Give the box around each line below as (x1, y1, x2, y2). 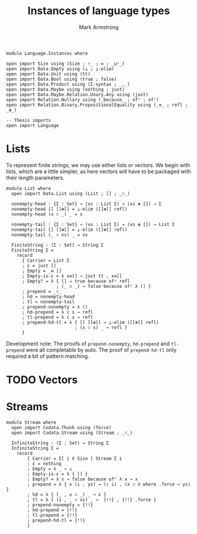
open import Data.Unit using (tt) (6, 71, 91, 77)
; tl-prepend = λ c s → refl (21, 314, 94, 320)
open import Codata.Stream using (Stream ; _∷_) (11, 430, 133, 436)
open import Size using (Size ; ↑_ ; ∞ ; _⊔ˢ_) (6, 61, 125, 67)
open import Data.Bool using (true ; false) (6, 76, 117, 82)
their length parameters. (6, 174, 65, 181)
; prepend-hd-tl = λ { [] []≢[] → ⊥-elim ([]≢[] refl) (21, 319, 159, 325)
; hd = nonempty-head (21, 293, 75, 300)
